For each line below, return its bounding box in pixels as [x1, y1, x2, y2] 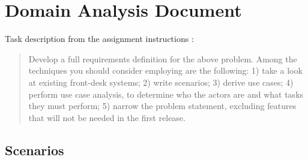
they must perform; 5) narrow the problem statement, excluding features [28, 99, 297, 112]
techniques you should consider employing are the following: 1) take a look [28, 64, 303, 77]
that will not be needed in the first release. [28, 111, 186, 123]
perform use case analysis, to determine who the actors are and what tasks [28, 87, 304, 100]
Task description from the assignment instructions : [5, 32, 194, 45]
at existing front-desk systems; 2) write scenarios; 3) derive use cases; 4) [28, 76, 294, 88]
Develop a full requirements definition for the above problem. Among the [28, 52, 297, 65]
